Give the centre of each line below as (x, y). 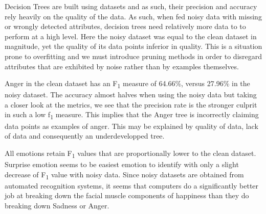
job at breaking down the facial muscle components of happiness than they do (127, 195)
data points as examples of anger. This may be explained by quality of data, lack (131, 126)
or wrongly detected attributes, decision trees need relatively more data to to (125, 26)
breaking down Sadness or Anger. (57, 205)
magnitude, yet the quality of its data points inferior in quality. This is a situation (134, 46)
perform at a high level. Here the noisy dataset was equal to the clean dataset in (131, 36)
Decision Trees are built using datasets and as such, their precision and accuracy (131, 6)
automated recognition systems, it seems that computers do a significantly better (132, 185)
